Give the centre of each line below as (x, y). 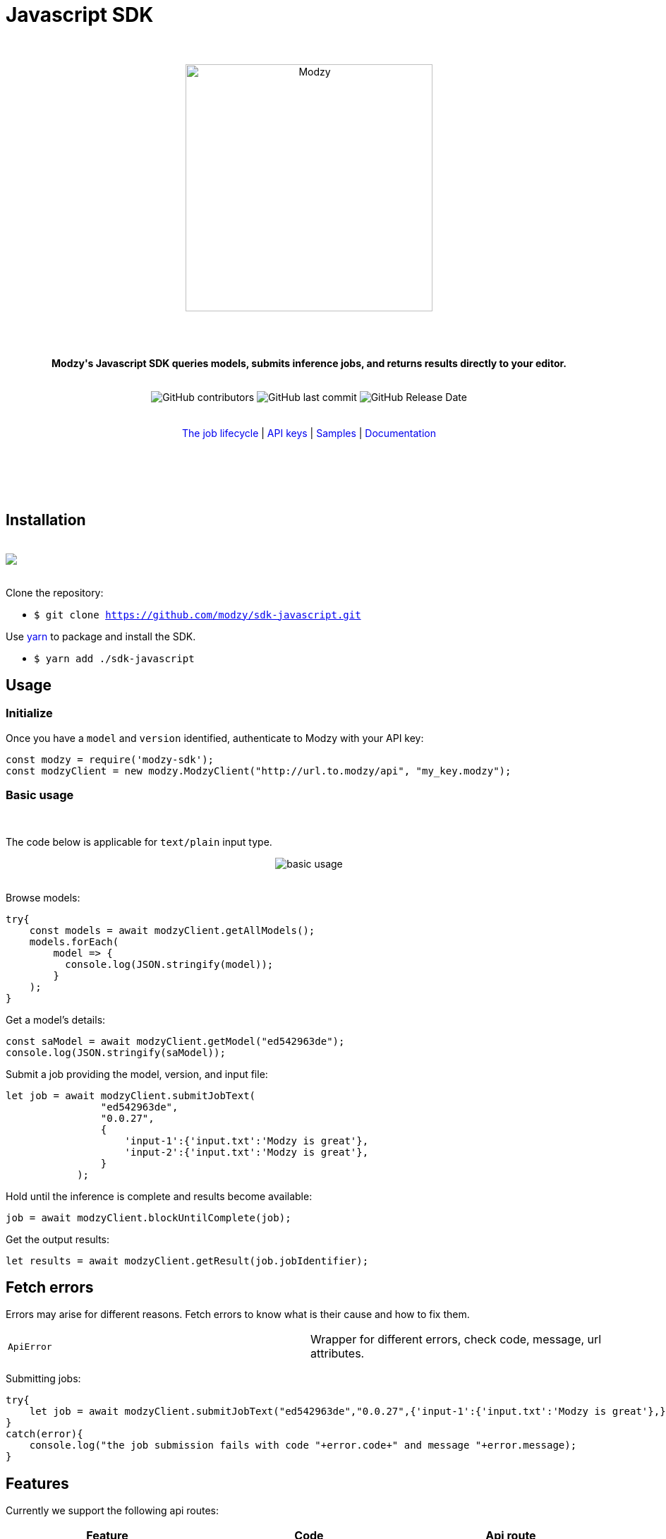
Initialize (29, 713)
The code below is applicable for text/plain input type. (139, 842)
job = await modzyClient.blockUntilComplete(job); (149, 1217)
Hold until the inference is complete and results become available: (159, 1196)
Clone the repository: (55, 592)
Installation (46, 520)
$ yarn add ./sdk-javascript (114, 658)
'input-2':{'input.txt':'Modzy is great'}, (247, 1152)
